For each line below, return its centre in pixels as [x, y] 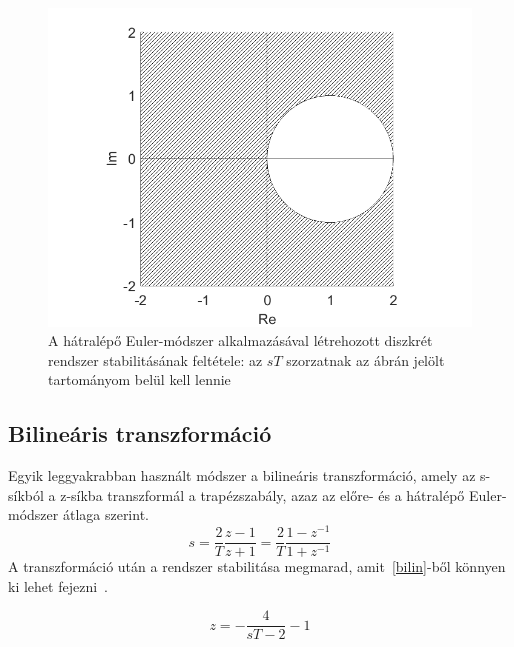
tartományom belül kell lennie [139, 379]
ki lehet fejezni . [58, 585]
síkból [26, 494]
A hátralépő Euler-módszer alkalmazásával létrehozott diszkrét [240, 340]
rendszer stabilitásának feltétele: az [155, 359]
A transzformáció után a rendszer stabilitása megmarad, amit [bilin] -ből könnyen [257, 566]
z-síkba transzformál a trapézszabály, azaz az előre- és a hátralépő [262, 494]
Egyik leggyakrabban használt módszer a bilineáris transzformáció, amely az [242, 475]
